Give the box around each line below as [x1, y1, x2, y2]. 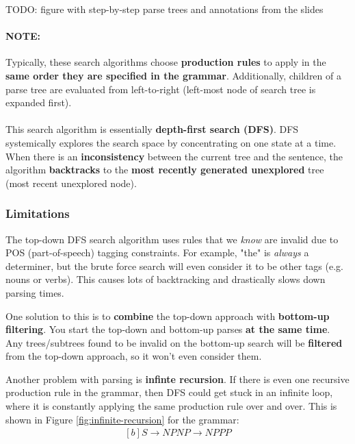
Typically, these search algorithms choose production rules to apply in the [5, 55, 326, 69]
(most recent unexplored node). [5, 175, 137, 190]
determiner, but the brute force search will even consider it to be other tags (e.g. [5, 258, 343, 273]
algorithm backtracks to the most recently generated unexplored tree [5, 162, 324, 177]
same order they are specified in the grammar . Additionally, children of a [5, 68, 341, 82]
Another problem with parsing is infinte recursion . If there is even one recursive [5, 371, 350, 386]
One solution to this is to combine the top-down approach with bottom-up [5, 308, 330, 323]
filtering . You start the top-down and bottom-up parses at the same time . [5, 322, 330, 336]
